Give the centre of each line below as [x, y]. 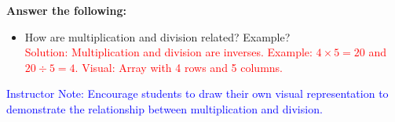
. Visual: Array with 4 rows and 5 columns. [179, 67]
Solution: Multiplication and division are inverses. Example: [168, 52]
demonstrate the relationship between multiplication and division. [165, 108]
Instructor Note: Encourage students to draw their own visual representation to [197, 93]
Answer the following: [67, 10]
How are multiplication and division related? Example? [157, 36]
